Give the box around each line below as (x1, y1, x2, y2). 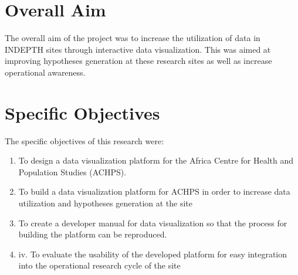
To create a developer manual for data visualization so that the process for (18, 216, 287, 229)
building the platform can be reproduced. (18, 228, 167, 240)
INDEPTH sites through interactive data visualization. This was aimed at (5, 43, 271, 55)
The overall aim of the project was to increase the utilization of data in (5, 32, 260, 44)
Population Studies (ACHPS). (18, 165, 127, 178)
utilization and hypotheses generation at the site (18, 197, 193, 209)
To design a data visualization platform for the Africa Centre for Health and (18, 154, 294, 167)
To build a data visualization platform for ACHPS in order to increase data (18, 185, 290, 198)
